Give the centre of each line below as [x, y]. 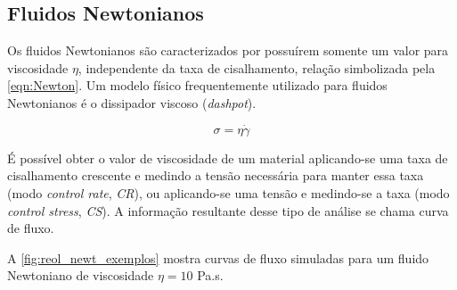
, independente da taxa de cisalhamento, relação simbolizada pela [257, 67]
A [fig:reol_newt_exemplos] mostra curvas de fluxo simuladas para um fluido [218, 257]
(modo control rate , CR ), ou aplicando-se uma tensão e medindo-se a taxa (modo [228, 192]
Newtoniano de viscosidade [81, 275]
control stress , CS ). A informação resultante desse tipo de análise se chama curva [228, 210]
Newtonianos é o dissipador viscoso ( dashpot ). [132, 102]
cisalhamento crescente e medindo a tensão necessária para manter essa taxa [216, 175]
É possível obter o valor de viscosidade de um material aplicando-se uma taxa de [228, 157]
